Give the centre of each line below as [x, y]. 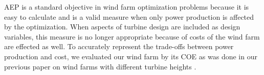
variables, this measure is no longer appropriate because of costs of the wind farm [132, 36]
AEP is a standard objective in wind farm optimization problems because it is [127, 7]
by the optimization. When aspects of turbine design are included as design [122, 27]
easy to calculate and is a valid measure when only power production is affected [129, 16]
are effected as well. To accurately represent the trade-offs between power [119, 46]
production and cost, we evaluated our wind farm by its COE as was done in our [131, 56]
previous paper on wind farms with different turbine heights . [100, 66]
